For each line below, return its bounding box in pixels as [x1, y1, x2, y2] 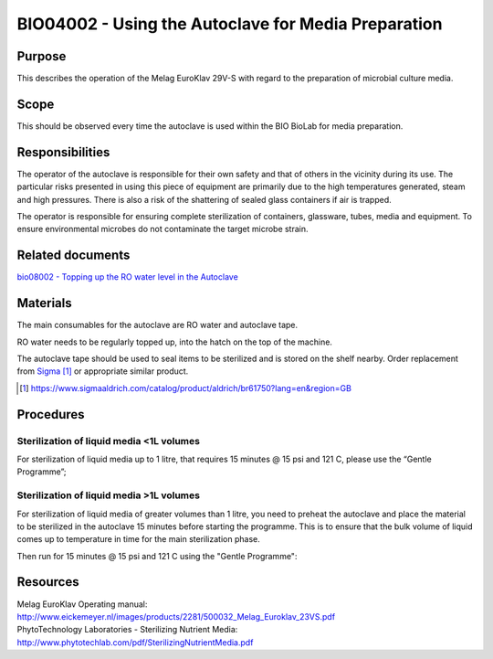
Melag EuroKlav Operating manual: [16, 599, 148, 610]
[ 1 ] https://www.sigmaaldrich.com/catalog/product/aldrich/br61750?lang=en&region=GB [19, 382, 351, 393]
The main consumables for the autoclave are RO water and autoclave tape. [16, 320, 299, 331]
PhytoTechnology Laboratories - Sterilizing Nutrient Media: [16, 624, 238, 635]
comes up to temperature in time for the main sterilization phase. [16, 534, 260, 545]
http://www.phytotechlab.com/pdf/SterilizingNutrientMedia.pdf [16, 636, 254, 648]
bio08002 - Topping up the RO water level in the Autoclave [16, 271, 239, 282]
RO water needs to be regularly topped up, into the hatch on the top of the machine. [16, 336, 333, 347]
